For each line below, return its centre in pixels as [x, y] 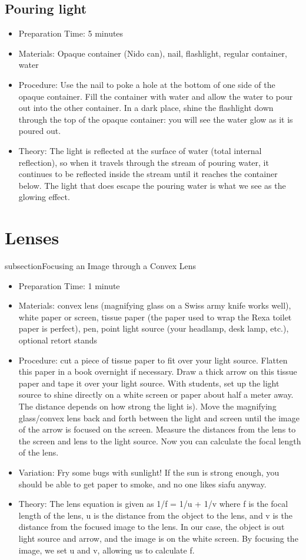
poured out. [40, 131]
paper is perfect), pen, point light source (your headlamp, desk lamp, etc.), [154, 328]
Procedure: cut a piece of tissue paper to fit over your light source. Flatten [153, 360]
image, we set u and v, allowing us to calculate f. [107, 550]
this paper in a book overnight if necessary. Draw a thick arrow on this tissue [158, 371]
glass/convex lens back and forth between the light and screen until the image [159, 417]
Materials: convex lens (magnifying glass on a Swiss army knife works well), [155, 305]
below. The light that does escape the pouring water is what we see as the [152, 185]
